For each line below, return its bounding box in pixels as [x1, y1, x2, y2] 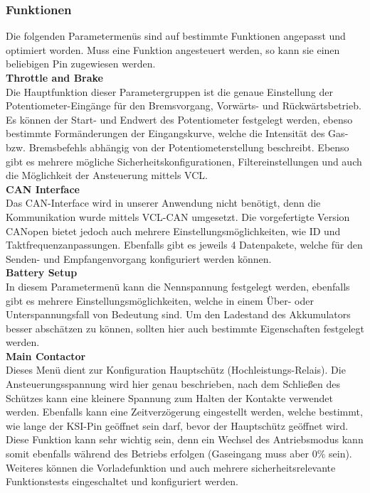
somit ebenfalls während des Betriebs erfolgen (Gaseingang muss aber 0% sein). [6, 446, 352, 461]
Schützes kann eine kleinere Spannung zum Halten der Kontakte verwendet [6, 390, 333, 405]
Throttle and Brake [6, 70, 103, 85]
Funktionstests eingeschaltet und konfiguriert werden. [6, 474, 238, 489]
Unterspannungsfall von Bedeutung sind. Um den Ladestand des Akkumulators [6, 307, 351, 322]
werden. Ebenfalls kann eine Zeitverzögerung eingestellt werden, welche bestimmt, [6, 404, 363, 419]
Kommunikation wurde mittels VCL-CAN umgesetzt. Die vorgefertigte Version [6, 209, 350, 224]
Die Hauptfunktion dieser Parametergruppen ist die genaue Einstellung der [6, 84, 333, 99]
